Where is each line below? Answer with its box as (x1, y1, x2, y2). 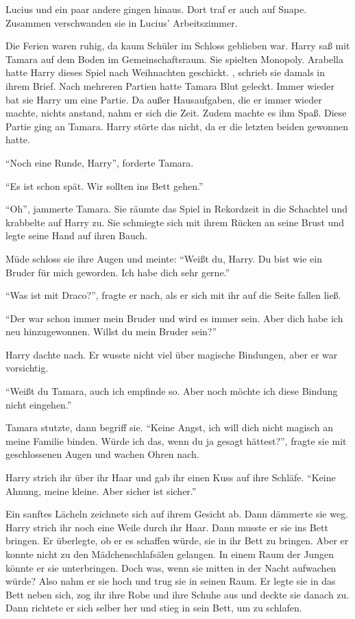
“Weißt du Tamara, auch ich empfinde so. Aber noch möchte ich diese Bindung (5, 384, 338, 398)
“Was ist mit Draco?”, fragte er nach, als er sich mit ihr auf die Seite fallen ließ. (5, 288, 341, 302)
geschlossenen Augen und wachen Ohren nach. (5, 447, 199, 461)
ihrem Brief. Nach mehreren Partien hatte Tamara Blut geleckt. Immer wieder (5, 78, 334, 93)
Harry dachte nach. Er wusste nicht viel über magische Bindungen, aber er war (5, 347, 338, 361)
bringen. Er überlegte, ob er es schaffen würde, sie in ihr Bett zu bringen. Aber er (5, 533, 349, 548)
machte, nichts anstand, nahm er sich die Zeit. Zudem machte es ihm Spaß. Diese (5, 106, 347, 120)
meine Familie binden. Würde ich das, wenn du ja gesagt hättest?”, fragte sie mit (5, 433, 347, 448)
